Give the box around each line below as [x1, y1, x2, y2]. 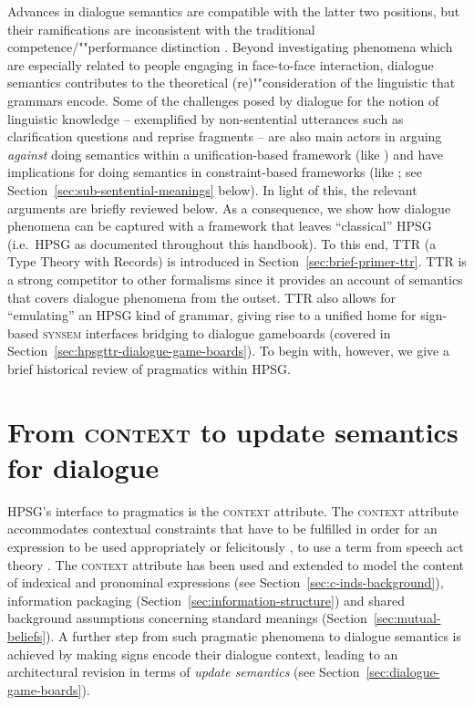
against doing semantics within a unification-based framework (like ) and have [7, 144, 444, 163]
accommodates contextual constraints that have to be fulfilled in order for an [7, 519, 438, 538]
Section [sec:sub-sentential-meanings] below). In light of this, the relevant [7, 180, 417, 199]
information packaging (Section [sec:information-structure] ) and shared [7, 590, 406, 609]
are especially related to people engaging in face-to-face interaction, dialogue [7, 55, 434, 74]
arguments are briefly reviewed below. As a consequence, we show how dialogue [7, 198, 451, 217]
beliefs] [7, 626, 46, 645]
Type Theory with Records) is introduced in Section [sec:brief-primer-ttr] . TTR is [7, 252, 467, 271]
